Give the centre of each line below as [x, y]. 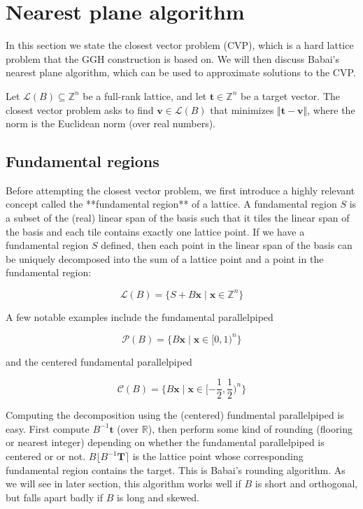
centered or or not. [46, 456]
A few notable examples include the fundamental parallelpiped [140, 316]
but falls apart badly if [54, 497]
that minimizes [242, 109]
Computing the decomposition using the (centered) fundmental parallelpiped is [175, 415]
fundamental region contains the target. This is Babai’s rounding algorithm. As [176, 469]
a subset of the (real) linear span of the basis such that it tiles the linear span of [178, 218]
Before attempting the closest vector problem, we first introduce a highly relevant [180, 190]
